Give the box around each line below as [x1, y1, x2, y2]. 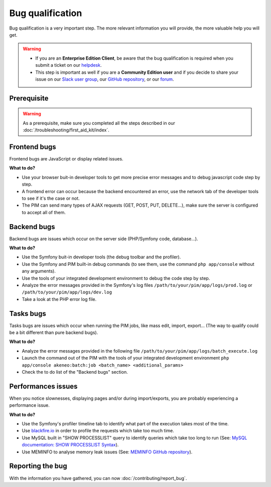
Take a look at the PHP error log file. [22, 296, 97, 302]
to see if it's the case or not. [22, 195, 80, 201]
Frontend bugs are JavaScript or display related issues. [9, 155, 123, 161]
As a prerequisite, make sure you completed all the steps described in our [23, 120, 175, 126]
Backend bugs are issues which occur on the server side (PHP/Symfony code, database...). [9, 236, 198, 242]
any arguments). [22, 268, 56, 274]
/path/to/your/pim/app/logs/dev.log [22, 289, 112, 295]
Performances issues [9, 382, 78, 391]
